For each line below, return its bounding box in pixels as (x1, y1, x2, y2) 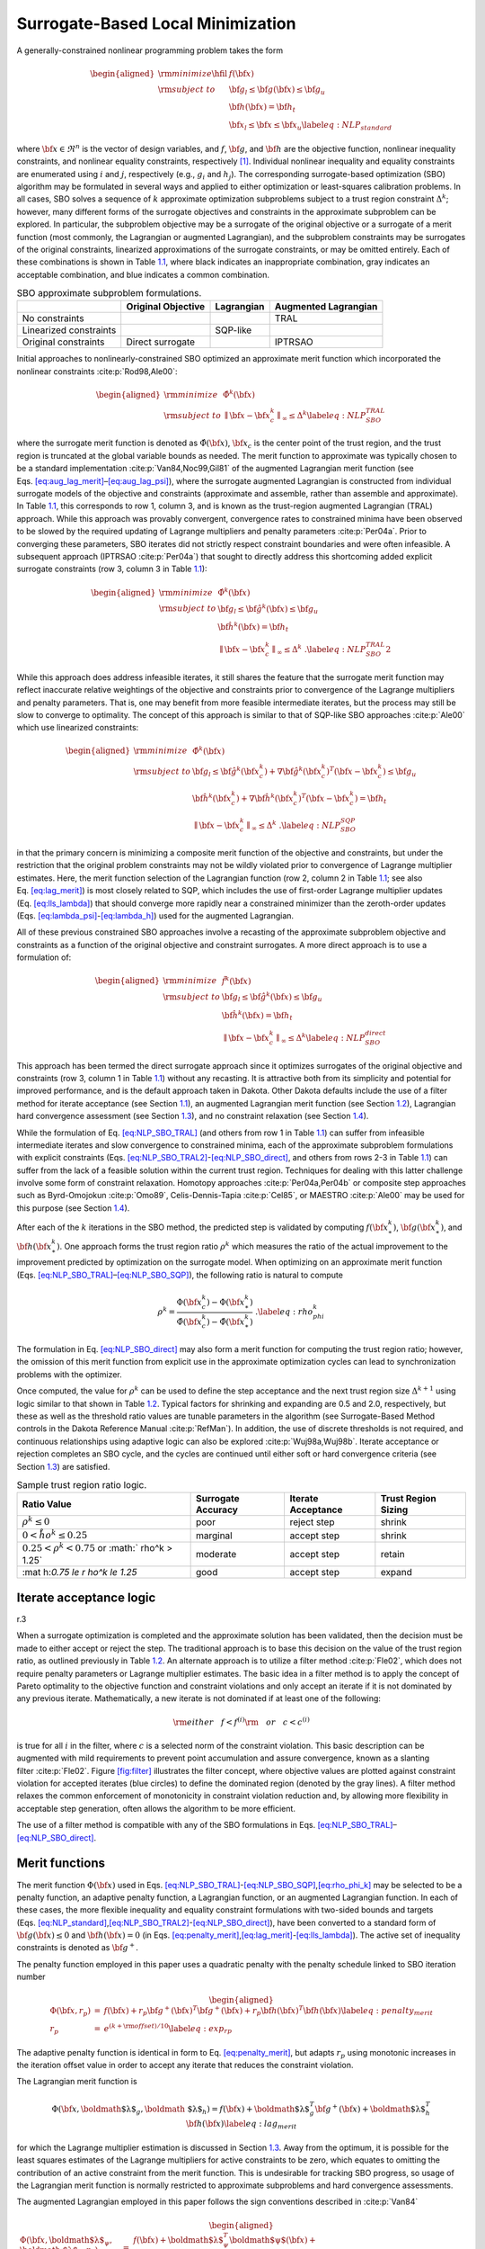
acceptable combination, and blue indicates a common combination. (16, 269, 269, 280)
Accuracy (195, 1503, 238, 1516)
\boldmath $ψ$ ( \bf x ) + (229, 2235, 316, 2245)
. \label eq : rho (254, 1307, 313, 1317)
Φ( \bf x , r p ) (49, 2005, 92, 2018)
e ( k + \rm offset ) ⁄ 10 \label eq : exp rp (103, 2022, 233, 2036)
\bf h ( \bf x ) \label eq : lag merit (185, 2119, 297, 2131)
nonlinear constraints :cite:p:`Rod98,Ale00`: (16, 365, 179, 377)
